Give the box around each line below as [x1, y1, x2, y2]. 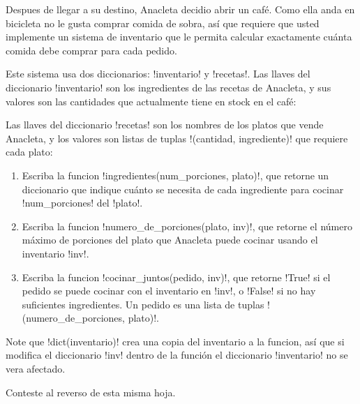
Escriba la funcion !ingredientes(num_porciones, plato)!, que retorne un [22, 167, 329, 182]
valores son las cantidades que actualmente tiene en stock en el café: [6, 93, 297, 108]
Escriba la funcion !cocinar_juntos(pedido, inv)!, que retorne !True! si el [22, 269, 331, 284]
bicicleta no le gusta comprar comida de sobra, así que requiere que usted [6, 15, 320, 30]
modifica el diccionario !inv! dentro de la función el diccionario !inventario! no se [6, 347, 348, 362]
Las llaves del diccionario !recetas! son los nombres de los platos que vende [6, 117, 324, 132]
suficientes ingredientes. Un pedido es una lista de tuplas [22, 297, 264, 311]
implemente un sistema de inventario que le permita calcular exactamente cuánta [6, 29, 352, 44]
